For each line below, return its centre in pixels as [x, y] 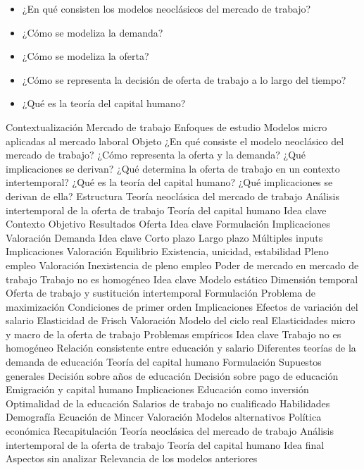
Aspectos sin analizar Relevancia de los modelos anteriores [132, 458]
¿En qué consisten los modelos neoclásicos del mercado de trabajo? [167, 8]
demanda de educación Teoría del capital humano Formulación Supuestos [164, 362]
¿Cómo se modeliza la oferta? [86, 56]
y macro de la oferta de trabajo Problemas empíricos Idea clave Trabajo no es [174, 334]
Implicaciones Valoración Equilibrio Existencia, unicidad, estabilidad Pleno [167, 251]
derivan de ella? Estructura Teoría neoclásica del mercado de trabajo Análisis [173, 196]
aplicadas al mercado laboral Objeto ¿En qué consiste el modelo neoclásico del [175, 141]
